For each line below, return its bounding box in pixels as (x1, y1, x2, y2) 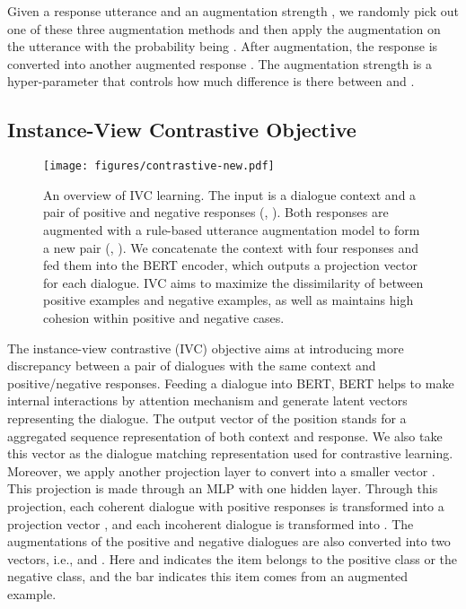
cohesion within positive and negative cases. (43, 308, 285, 326)
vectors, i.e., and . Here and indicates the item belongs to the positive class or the (7, 549, 458, 568)
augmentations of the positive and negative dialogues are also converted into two (7, 532, 451, 551)
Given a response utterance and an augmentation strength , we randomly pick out (7, 2, 459, 20)
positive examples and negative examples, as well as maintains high (43, 291, 414, 309)
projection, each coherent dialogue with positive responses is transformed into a (7, 496, 444, 515)
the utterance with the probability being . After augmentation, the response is (7, 37, 438, 56)
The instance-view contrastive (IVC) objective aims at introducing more (7, 338, 404, 357)
